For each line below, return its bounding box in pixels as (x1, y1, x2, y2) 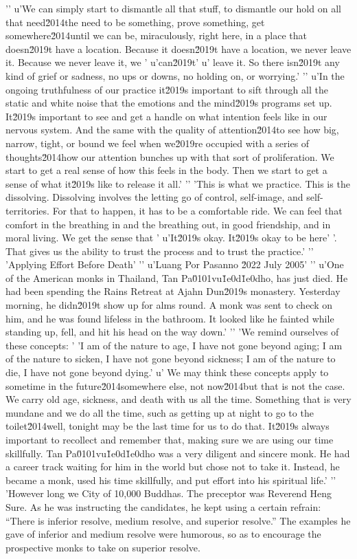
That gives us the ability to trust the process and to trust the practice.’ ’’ (5, 243, 314, 258)
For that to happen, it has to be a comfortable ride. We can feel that (52, 203, 343, 217)
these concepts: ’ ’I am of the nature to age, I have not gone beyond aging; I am (5, 338, 343, 352)
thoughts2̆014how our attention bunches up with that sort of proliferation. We (5, 149, 334, 164)
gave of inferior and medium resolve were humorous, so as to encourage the (5, 527, 321, 541)
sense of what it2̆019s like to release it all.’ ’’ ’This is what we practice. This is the (5, 176, 350, 190)
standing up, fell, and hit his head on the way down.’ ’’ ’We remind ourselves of (5, 325, 339, 339)
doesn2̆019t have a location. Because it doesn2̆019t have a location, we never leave (5, 41, 352, 56)
